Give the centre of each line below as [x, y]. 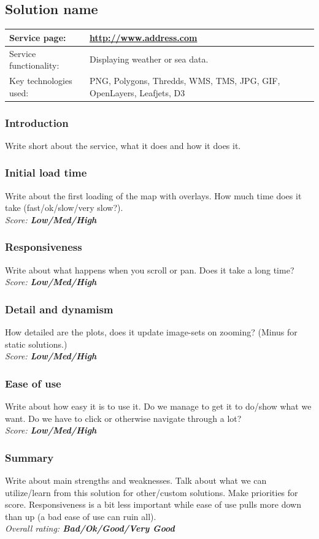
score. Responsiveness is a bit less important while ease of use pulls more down [153, 504]
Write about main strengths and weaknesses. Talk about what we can [136, 480]
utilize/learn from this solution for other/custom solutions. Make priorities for [152, 492]
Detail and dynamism [59, 309]
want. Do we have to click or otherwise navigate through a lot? [123, 418]
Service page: [38, 37]
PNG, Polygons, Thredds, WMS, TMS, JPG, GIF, [185, 80]
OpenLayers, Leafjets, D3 [137, 92]
